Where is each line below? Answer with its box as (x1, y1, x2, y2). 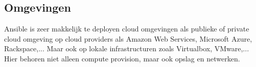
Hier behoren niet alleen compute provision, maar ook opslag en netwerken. (4, 53, 240, 63)
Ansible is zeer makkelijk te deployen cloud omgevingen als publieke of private (4, 23, 249, 34)
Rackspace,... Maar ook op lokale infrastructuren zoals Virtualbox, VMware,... (4, 43, 249, 54)
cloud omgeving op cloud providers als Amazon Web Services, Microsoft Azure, (4, 33, 252, 44)
